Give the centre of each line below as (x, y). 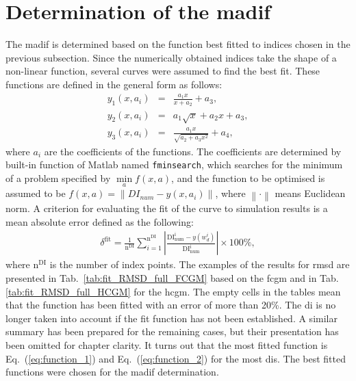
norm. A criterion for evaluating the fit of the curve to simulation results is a (167, 208)
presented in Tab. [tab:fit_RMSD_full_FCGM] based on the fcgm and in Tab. (172, 278)
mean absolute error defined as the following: (100, 221)
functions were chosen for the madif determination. (112, 372)
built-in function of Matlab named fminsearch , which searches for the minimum (174, 165)
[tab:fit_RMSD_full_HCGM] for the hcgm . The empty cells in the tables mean (173, 291)
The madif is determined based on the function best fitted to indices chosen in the (178, 44)
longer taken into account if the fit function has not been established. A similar (171, 318)
